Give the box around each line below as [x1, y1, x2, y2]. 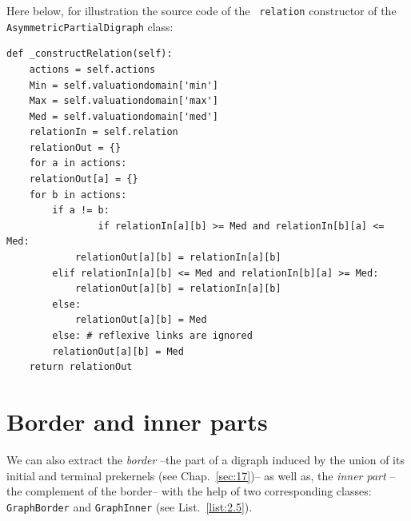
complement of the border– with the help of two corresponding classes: [26, 483, 372, 499]
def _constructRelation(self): [6, 48, 173, 60]
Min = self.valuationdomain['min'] [29, 79, 218, 91]
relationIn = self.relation [29, 126, 178, 138]
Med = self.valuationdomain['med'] [29, 110, 218, 122]
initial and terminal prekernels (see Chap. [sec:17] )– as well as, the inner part [6, 467, 386, 483]
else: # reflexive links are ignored [52, 330, 253, 341]
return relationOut [29, 361, 133, 373]
